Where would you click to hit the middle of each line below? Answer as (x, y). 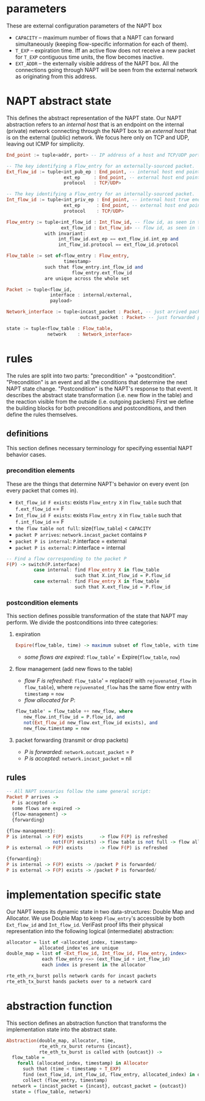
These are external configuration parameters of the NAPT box (84, 26)
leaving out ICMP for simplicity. (45, 144)
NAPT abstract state (59, 101)
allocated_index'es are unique (79, 948)
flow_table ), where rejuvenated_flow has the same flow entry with (108, 687)
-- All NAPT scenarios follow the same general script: (79, 792)
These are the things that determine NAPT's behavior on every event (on (98, 484)
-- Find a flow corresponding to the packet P (67, 559)
